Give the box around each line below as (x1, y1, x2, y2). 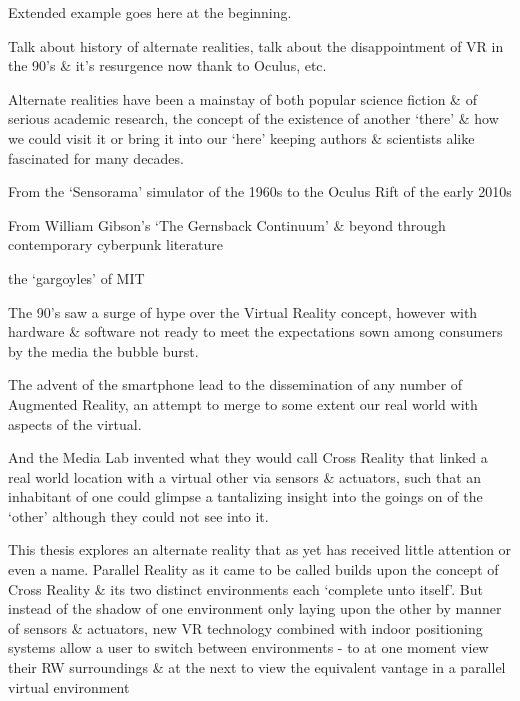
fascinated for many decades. (8, 147, 184, 168)
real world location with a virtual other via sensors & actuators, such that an (8, 466, 482, 487)
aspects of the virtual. (8, 413, 142, 434)
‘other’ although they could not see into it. (8, 505, 269, 526)
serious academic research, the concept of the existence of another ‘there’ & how (8, 108, 499, 129)
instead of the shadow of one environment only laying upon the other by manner (8, 598, 502, 619)
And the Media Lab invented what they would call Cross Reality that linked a (8, 447, 488, 468)
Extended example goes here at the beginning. (8, 2, 292, 22)
